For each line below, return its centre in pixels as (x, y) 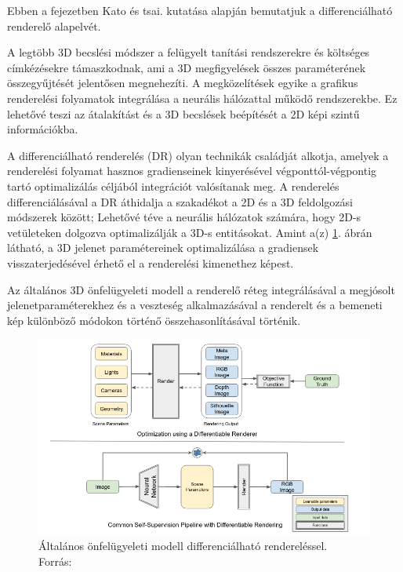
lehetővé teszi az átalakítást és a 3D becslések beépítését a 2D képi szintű (183, 113)
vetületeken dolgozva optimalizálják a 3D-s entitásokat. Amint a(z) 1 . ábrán (190, 232)
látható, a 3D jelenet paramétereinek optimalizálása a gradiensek (163, 248)
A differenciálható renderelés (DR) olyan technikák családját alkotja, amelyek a (198, 155)
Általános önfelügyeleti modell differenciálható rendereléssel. (183, 546)
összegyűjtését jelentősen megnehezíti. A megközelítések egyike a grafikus (183, 83)
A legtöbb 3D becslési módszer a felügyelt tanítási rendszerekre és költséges (189, 52)
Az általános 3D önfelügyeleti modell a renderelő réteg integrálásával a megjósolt (201, 289)
